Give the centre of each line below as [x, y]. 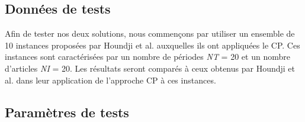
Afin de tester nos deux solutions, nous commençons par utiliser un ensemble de [150, 33]
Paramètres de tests [67, 112]
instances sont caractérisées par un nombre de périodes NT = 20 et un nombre [147, 57]
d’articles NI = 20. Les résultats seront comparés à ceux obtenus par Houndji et [150, 68]
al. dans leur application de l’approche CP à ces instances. [110, 80]
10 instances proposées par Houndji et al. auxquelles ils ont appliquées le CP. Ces [152, 45]
